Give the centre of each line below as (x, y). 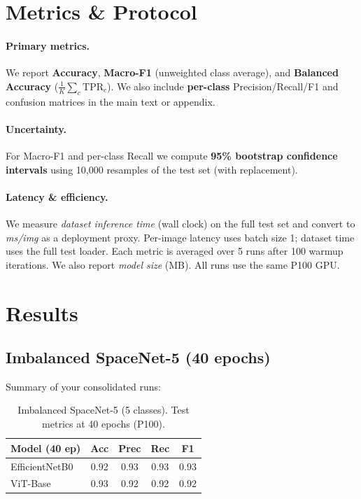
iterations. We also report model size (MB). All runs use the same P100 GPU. (173, 264)
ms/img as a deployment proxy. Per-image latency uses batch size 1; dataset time (180, 237)
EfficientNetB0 (42, 466)
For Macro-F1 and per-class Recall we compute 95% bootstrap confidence (172, 155)
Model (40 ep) (46, 448)
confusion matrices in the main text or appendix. (111, 101)
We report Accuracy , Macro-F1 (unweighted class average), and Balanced (172, 72)
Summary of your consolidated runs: (83, 386)
